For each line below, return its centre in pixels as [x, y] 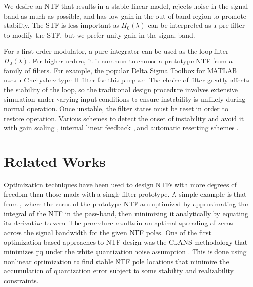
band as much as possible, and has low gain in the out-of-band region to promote [125, 15]
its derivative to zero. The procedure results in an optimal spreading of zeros [118, 223]
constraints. [21, 280]
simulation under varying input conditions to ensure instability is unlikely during [125, 99]
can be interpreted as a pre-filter [196, 25]
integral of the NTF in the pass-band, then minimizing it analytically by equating [126, 213]
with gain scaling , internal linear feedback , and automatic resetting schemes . [121, 128]
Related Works [55, 161]
